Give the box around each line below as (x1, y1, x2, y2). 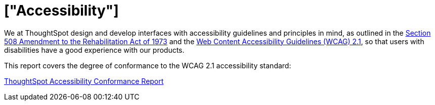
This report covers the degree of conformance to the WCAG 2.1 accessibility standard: (4, 61, 291, 70)
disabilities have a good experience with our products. (4, 45, 185, 54)
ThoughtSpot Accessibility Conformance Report (4, 76, 164, 85)
